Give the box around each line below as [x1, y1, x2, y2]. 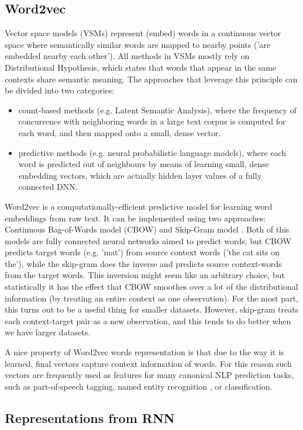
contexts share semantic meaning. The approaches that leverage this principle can [5, 72, 298, 85]
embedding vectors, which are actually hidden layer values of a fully [18, 169, 262, 181]
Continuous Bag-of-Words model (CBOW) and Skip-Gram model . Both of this [5, 223, 290, 235]
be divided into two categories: [5, 84, 115, 96]
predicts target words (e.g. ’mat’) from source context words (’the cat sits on [5, 246, 280, 258]
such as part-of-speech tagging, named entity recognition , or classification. [5, 380, 273, 392]
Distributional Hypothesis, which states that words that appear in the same [5, 61, 277, 73]
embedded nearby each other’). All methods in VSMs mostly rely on [5, 50, 250, 62]
